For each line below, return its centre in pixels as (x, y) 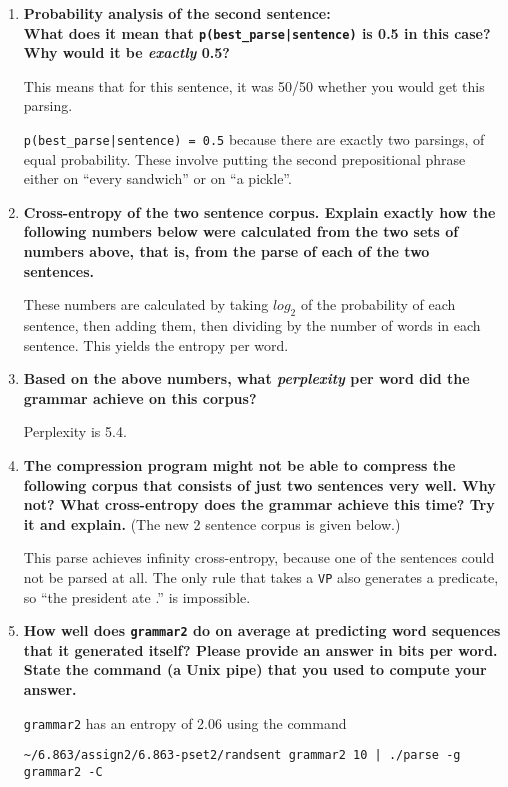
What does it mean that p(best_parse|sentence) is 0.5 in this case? (257, 32)
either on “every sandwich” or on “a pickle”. (157, 178)
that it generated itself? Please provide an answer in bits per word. (260, 649)
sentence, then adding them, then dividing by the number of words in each (252, 325)
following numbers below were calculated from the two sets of (241, 231)
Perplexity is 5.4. (75, 431)
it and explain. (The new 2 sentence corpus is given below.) (212, 523)
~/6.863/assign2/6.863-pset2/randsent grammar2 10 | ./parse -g (242, 755)
